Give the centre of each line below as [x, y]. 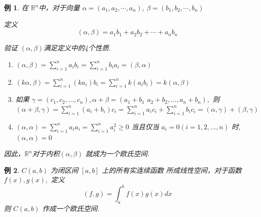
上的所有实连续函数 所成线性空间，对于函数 [172, 170]
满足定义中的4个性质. [77, 48]
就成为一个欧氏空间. [117, 154]
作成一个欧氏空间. [71, 208]
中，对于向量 [59, 7]
